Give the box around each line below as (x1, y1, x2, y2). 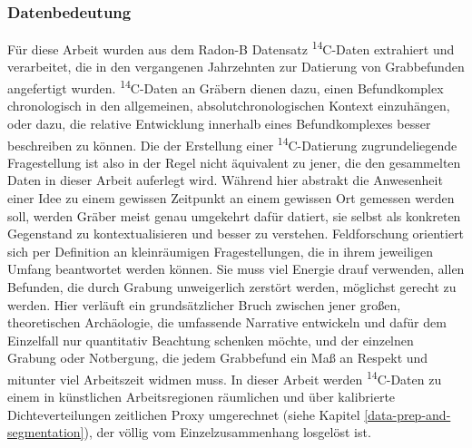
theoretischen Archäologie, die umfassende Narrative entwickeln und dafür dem (7, 313, 447, 332)
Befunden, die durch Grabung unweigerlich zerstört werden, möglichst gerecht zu (7, 277, 457, 296)
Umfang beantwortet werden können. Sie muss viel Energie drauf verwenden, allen (7, 259, 465, 278)
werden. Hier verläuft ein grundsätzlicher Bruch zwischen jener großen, (7, 295, 401, 314)
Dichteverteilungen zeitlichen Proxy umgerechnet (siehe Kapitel (7, 404, 360, 424)
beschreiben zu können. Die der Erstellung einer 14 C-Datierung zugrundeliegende (7, 132, 457, 154)
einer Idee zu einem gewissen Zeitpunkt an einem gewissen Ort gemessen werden (7, 188, 455, 207)
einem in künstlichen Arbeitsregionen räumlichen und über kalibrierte (7, 387, 396, 406)
